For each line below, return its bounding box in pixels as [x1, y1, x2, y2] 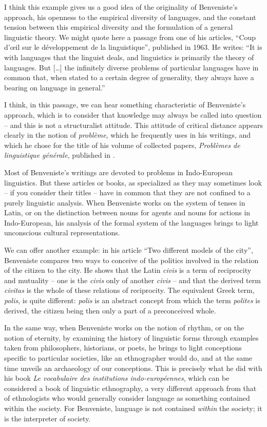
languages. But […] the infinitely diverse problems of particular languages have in [4, 62, 259, 72]
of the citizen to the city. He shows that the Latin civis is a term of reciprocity [4, 265, 252, 275]
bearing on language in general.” [4, 82, 105, 92]
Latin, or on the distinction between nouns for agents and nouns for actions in [4, 207, 251, 218]
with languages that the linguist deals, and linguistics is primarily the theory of [4, 51, 254, 62]
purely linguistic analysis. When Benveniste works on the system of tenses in [4, 197, 245, 208]
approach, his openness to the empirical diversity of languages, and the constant [4, 11, 256, 22]
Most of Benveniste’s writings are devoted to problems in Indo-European [4, 166, 233, 177]
